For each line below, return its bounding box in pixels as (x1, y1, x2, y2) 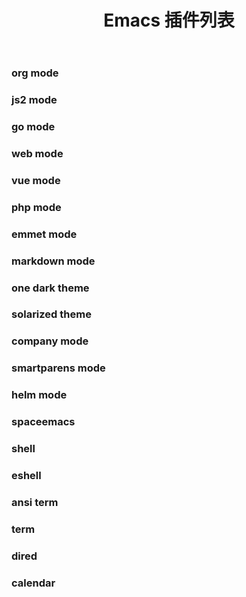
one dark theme (11, 281, 90, 295)
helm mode (11, 388, 68, 402)
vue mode (11, 173, 61, 187)
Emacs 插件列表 (103, 9, 235, 32)
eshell (11, 469, 42, 483)
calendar (11, 576, 56, 590)
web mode (11, 146, 64, 160)
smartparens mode (11, 361, 106, 375)
